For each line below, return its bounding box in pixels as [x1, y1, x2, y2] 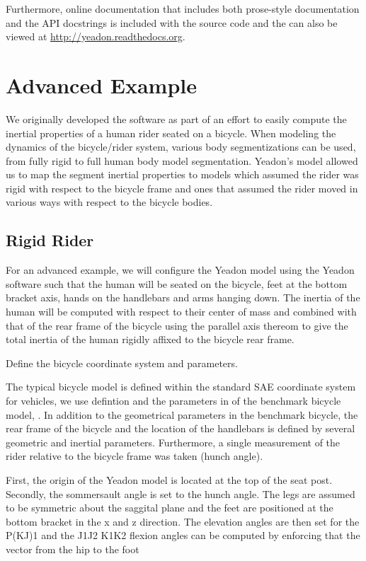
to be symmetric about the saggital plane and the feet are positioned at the [6, 500, 333, 515]
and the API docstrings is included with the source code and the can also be [6, 15, 338, 30]
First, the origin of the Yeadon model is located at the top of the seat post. [6, 472, 333, 487]
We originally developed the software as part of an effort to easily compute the [6, 111, 347, 126]
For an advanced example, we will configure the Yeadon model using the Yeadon [6, 262, 355, 277]
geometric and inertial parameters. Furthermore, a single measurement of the [6, 434, 341, 449]
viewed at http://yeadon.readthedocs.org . [6, 29, 185, 44]
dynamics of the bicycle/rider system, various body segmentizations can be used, [6, 139, 356, 154]
